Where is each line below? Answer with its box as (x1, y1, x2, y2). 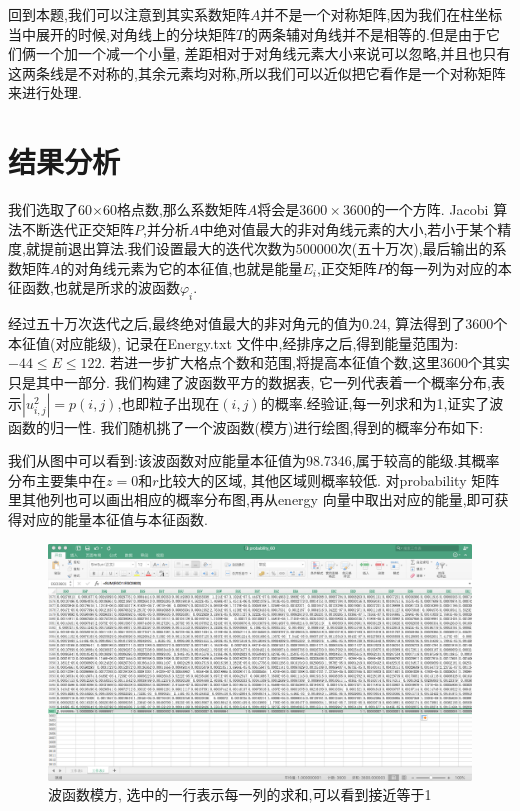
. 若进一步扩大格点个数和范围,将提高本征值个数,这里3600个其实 (101, 352, 510, 373)
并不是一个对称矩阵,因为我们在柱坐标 (260, 4, 503, 24)
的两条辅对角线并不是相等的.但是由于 (244, 23, 486, 44)
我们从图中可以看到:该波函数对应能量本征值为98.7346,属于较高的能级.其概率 (8, 450, 500, 471)
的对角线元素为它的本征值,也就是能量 (60, 257, 303, 278)
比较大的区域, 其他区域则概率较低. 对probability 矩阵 (158, 469, 500, 490)
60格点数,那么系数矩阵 (102, 199, 247, 220)
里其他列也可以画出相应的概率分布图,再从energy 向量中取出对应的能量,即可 (8, 489, 495, 510)
